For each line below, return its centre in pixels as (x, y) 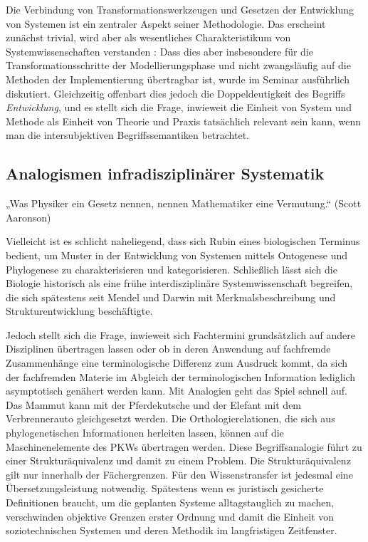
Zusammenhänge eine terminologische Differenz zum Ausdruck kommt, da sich (177, 363)
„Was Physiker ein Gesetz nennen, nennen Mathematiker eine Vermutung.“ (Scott (184, 203)
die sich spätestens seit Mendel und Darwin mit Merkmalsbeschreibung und (171, 297)
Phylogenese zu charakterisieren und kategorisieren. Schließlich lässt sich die (172, 269)
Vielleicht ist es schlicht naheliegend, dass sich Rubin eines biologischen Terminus (183, 241)
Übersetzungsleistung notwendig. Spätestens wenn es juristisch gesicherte (165, 488)
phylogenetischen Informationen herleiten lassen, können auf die (145, 433)
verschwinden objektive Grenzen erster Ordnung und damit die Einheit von (170, 516)
